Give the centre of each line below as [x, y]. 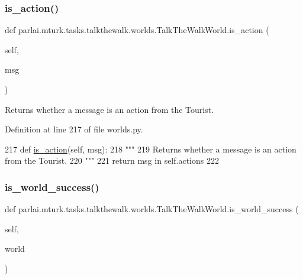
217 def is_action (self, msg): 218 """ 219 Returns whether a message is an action [151, 149]
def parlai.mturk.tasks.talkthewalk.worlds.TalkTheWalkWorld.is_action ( [137, 30]
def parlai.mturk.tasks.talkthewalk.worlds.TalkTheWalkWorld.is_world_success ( [152, 209]
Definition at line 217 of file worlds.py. [74, 129]
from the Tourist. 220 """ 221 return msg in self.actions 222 [112, 160]
